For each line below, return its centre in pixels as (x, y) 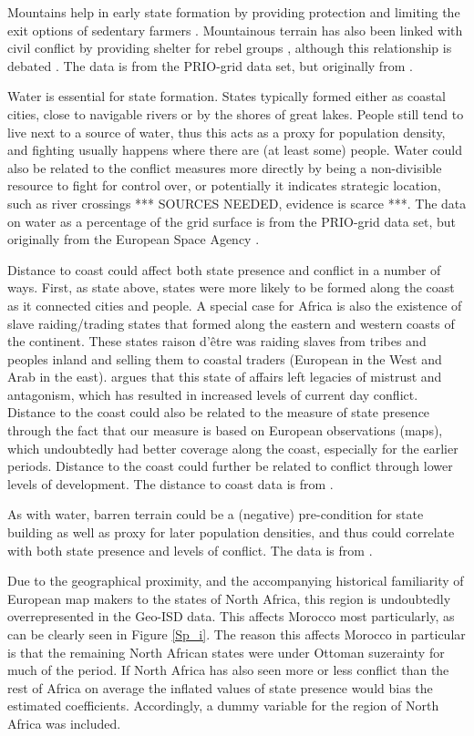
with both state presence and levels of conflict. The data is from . (190, 550)
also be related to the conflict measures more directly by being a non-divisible (225, 167)
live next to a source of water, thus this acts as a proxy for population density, (227, 132)
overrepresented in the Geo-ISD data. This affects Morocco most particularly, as (231, 616)
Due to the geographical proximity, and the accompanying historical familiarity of (236, 581)
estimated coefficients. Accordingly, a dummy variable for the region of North (223, 705)
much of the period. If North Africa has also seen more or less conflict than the (228, 670)
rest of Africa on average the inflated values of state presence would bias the (220, 687)
